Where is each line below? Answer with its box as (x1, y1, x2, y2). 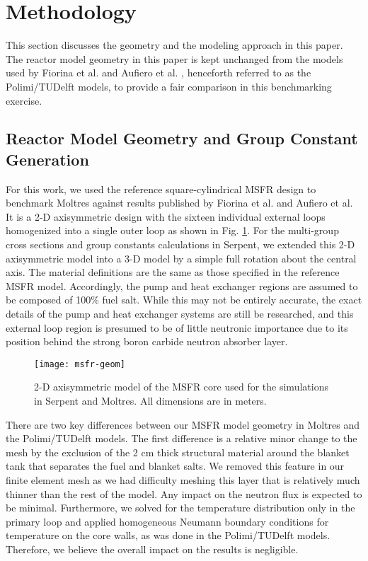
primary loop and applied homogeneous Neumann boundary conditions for (6, 514, 329, 528)
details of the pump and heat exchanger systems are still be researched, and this (6, 306, 354, 321)
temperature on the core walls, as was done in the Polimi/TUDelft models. (6, 528, 330, 543)
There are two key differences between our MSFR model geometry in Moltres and (6, 417, 360, 432)
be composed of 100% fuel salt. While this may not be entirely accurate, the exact (6, 292, 362, 307)
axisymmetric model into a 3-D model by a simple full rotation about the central (6, 250, 357, 265)
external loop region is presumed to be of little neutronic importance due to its (6, 320, 348, 335)
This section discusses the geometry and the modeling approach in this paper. (6, 37, 343, 52)
